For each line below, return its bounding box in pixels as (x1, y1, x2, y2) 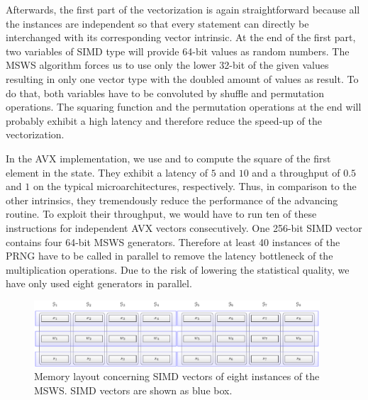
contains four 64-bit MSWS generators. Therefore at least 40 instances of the (6, 234, 340, 249)
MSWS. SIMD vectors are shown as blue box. (34, 382, 233, 397)
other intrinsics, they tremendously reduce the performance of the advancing (6, 192, 338, 207)
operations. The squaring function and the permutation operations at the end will (6, 99, 362, 114)
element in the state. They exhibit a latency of (6, 165, 208, 179)
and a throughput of (252, 165, 340, 179)
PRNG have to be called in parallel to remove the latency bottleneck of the (6, 248, 333, 263)
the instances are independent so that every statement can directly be (6, 16, 309, 30)
